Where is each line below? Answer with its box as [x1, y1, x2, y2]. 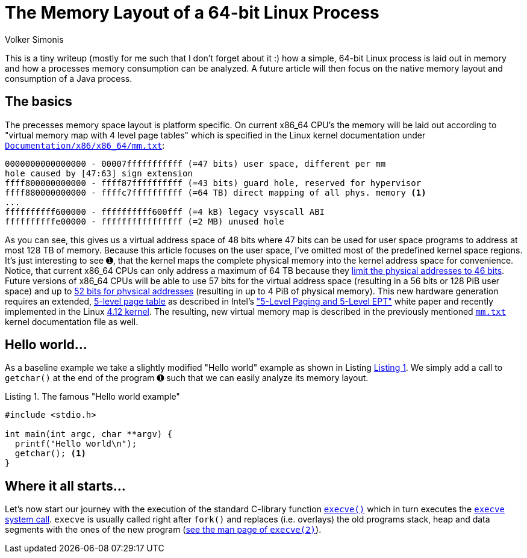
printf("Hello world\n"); [14, 439, 137, 449]
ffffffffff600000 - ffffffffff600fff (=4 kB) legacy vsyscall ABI [5, 206, 325, 217]
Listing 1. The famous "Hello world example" [5, 391, 180, 402]
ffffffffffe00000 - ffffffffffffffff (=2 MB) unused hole [5, 216, 284, 226]
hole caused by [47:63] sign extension [5, 168, 193, 178]
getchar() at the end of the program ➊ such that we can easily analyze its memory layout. [5, 373, 369, 383]
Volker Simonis [5, 34, 64, 45]
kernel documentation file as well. [5, 316, 139, 327]
